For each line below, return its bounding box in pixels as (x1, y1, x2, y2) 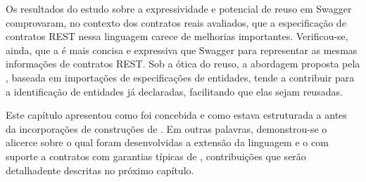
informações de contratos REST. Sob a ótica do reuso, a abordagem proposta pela (6, 56, 360, 71)
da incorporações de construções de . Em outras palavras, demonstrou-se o (6, 121, 327, 136)
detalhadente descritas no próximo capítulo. (6, 162, 194, 177)
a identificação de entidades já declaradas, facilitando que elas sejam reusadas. (6, 84, 343, 98)
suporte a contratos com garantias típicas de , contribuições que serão (6, 148, 306, 163)
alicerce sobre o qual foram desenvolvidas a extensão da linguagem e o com (6, 135, 329, 150)
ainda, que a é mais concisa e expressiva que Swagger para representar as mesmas (6, 42, 358, 57)
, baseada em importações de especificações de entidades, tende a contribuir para (6, 70, 355, 84)
